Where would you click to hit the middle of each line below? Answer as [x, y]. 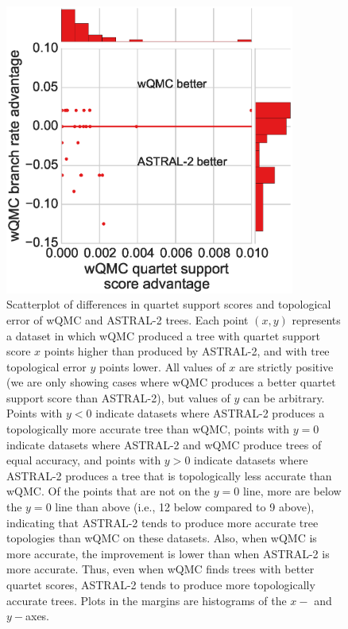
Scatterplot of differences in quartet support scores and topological [169, 304]
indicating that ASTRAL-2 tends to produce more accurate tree [162, 522]
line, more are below [292, 491]
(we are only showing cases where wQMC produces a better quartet [171, 382]
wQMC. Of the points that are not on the [108, 491]
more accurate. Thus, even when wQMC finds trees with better [160, 569]
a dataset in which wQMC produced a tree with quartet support [164, 335]
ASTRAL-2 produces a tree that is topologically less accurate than [169, 475]
